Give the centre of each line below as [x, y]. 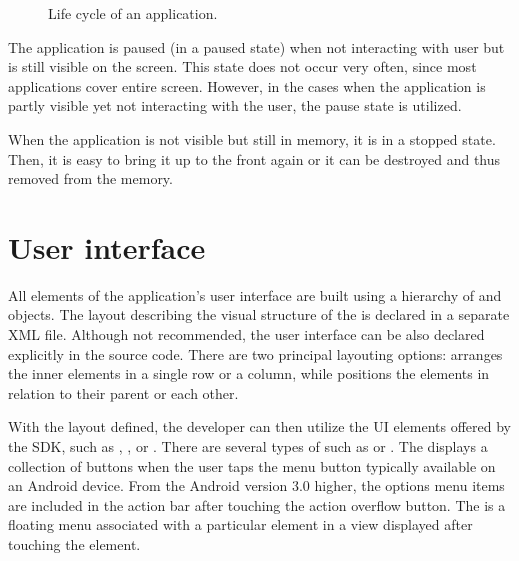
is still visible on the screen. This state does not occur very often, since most [242, 66]
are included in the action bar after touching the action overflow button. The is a [257, 504]
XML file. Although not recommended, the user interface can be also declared [246, 334]
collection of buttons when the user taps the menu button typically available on [252, 465]
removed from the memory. [90, 178]
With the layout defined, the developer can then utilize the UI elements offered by [259, 426]
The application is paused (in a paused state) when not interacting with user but [256, 46]
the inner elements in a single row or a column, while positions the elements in [249, 373]
